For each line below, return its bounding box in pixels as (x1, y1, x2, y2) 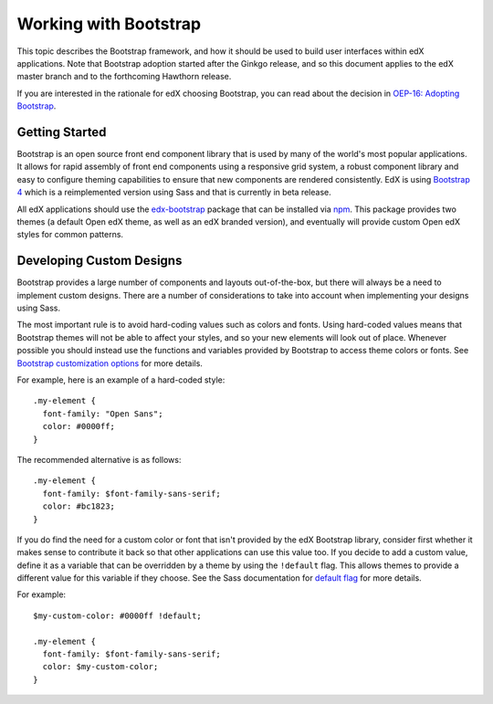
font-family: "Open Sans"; (42, 408, 163, 419)
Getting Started (16, 124, 107, 140)
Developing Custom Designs (16, 253, 183, 268)
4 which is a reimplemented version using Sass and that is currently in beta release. (16, 187, 332, 198)
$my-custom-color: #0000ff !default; (33, 610, 203, 621)
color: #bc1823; (42, 501, 116, 511)
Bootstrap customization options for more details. (16, 357, 203, 369)
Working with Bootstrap (16, 14, 201, 34)
